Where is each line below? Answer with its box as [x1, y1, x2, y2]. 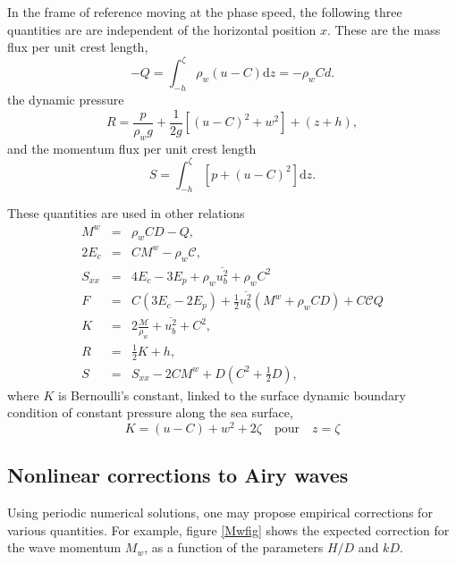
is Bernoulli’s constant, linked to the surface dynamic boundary [58, 385, 406, 404]
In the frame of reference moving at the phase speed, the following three [7, 3, 402, 21]
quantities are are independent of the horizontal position [7, 20, 317, 38]
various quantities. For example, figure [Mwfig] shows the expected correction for [7, 520, 450, 539]
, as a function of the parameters [144, 538, 324, 557]
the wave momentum [7, 538, 122, 557]
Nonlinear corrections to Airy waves [7, 461, 349, 489]
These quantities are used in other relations [7, 204, 245, 223]
